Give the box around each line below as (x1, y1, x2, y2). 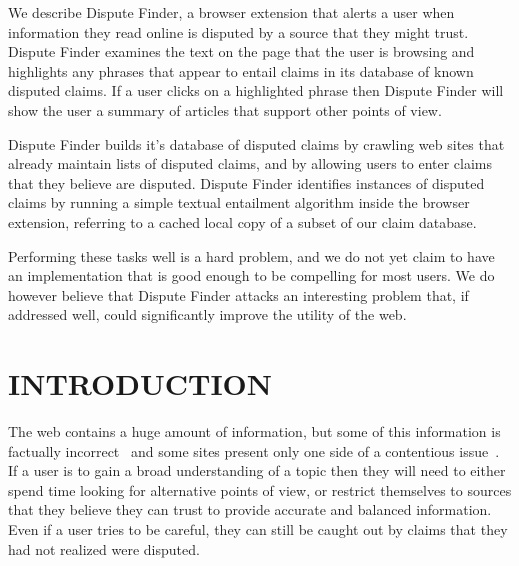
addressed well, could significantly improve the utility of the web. (8, 304, 407, 325)
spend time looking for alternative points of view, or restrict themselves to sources (8, 479, 512, 500)
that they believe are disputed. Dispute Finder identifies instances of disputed (8, 172, 485, 193)
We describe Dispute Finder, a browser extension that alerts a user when (8, 2, 455, 22)
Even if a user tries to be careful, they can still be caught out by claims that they (8, 519, 508, 539)
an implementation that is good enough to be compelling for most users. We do (8, 265, 495, 286)
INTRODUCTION (8, 363, 273, 404)
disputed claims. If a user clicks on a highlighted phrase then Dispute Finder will (8, 80, 504, 101)
